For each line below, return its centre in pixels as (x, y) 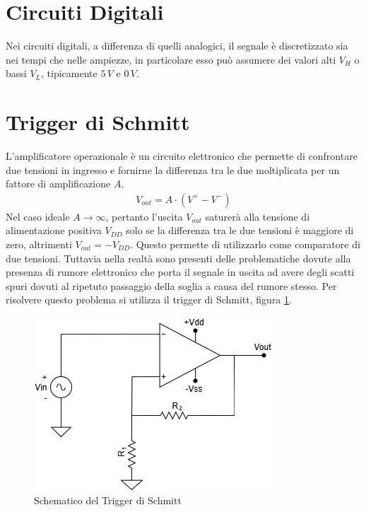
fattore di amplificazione (58, 184)
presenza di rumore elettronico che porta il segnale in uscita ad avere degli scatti (180, 272)
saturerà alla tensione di (258, 216)
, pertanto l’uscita (144, 216)
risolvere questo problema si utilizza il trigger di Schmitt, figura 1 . (149, 299)
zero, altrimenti (39, 244)
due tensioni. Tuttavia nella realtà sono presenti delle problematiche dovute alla (178, 258)
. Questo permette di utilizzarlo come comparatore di (245, 244)
